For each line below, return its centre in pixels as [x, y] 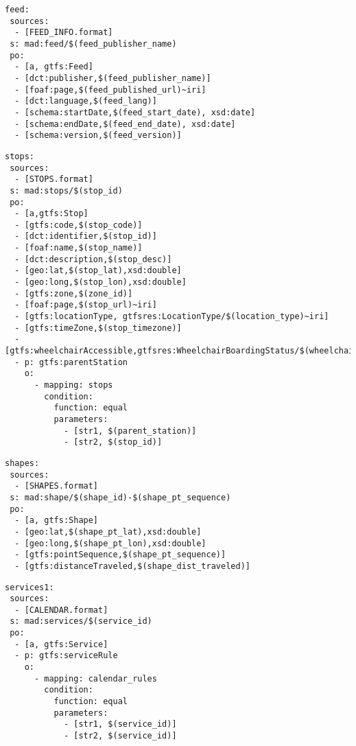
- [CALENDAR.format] [61, 610]
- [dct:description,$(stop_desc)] [93, 259]
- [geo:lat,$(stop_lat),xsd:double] [98, 271]
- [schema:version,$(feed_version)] [98, 136]
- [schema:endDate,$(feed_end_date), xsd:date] [125, 124]
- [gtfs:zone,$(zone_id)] [74, 293]
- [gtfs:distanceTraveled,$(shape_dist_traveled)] [132, 566]
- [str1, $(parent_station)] [130, 431]
